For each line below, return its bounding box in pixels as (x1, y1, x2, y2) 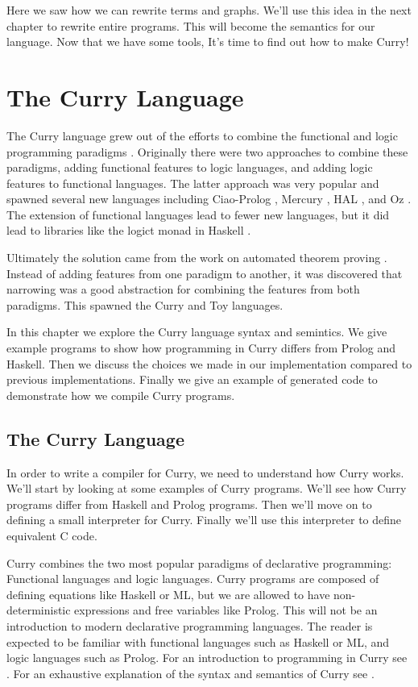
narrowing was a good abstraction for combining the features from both (6, 281, 360, 298)
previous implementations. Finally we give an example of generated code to (6, 371, 378, 388)
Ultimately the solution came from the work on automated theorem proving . (6, 249, 387, 266)
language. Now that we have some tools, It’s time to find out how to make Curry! (6, 33, 409, 50)
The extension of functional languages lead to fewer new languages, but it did (6, 206, 390, 223)
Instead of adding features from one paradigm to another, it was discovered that (6, 264, 403, 281)
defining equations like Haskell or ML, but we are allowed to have (6, 585, 330, 602)
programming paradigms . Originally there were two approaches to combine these (6, 143, 408, 160)
